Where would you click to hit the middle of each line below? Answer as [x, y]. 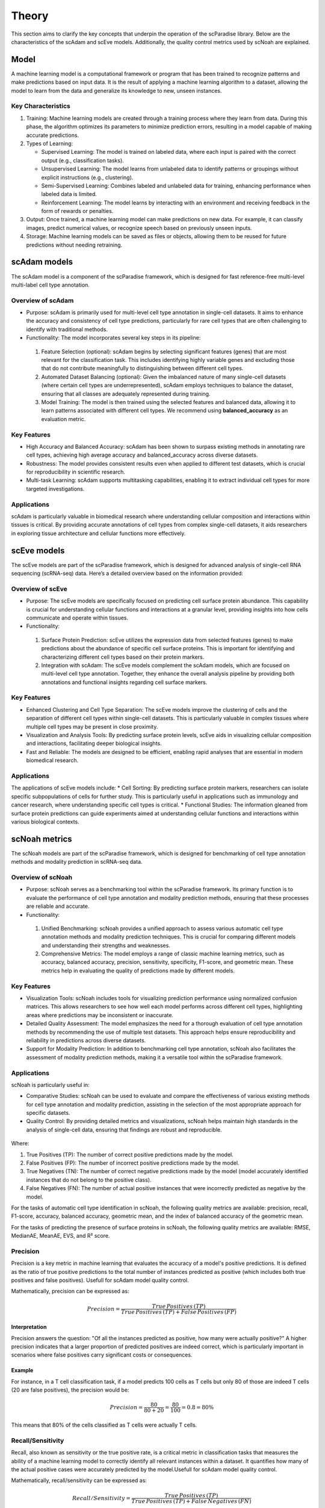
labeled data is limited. [69, 194]
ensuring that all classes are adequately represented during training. [126, 394]
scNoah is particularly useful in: [50, 1085]
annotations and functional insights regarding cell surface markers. [124, 682]
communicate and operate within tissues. [77, 618]
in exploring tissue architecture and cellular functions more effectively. [98, 533]
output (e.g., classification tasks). [83, 160]
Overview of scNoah [42, 877]
